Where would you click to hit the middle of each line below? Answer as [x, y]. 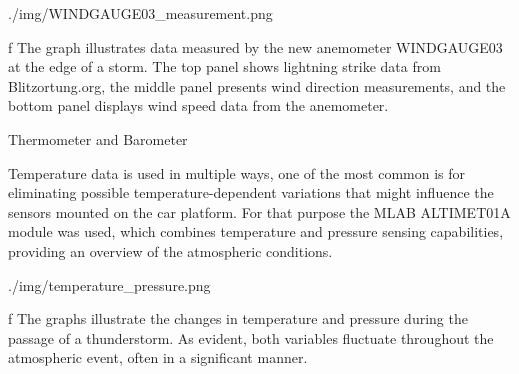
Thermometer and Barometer [98, 138]
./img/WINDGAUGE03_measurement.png [140, 13]
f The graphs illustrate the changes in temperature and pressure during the [238, 318]
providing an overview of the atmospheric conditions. [170, 250]
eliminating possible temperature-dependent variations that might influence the [251, 192]
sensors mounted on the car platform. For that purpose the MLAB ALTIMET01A [259, 211]
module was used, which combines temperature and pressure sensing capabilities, [256, 231]
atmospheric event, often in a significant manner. [158, 357]
